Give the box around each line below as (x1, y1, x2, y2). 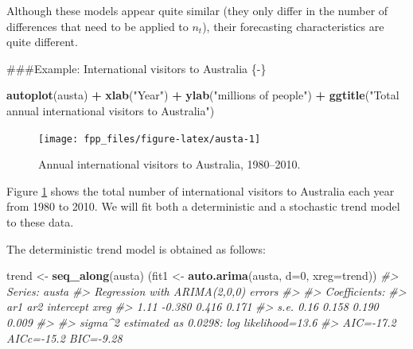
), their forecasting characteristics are (202, 17, 384, 34)
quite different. (6, 33, 78, 50)
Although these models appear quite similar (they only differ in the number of (6, 2, 388, 18)
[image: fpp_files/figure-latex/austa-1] (38, 133, 261, 145)
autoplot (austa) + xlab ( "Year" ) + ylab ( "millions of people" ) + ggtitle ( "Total (6, 87, 399, 103)
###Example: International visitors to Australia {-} (6, 60, 267, 76)
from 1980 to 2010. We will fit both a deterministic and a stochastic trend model (6, 198, 400, 215)
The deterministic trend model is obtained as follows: (6, 240, 266, 257)
